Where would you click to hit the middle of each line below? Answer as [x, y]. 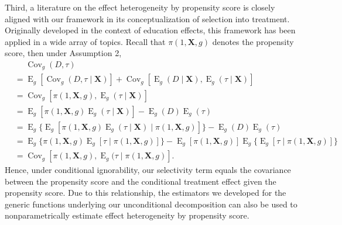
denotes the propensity [253, 41]
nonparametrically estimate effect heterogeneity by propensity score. [127, 215]
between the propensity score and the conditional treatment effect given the [141, 181]
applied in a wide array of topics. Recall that [85, 41]
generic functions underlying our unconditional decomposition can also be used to [151, 204]
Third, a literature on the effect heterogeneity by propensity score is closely [140, 7]
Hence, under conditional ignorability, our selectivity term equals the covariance [148, 170]
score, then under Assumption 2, [63, 53]
